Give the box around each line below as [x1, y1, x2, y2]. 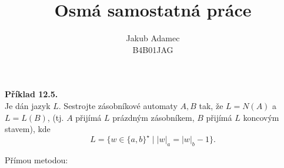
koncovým [243, 111, 279, 123]
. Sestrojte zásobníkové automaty [58, 99, 178, 111]
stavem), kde [5, 123, 51, 135]
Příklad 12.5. [5, 88, 58, 100]
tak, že [199, 99, 223, 111]
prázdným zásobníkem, [112, 111, 195, 123]
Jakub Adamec [126, 32, 180, 44]
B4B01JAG [132, 43, 173, 55]
